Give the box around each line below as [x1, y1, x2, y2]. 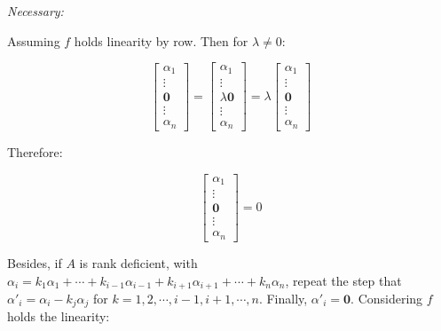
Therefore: [7, 143, 63, 162]
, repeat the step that [285, 271, 402, 289]
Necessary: [7, 2, 64, 20]
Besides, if [7, 253, 62, 272]
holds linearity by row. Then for [74, 31, 248, 50]
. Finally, [258, 288, 308, 307]
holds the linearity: [7, 307, 110, 326]
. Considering [350, 288, 423, 307]
